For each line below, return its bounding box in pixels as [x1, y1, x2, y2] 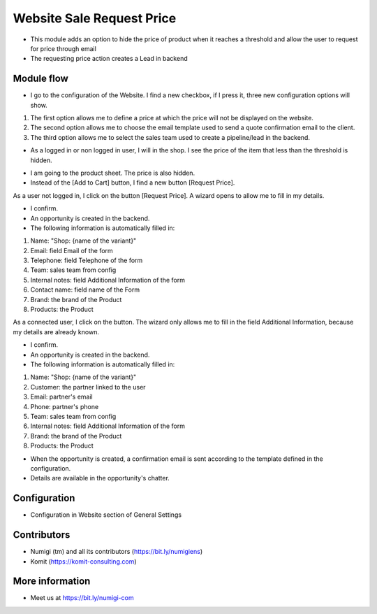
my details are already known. [13, 327, 99, 336]
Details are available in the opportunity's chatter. [30, 474, 170, 483]
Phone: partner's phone [30, 402, 99, 410]
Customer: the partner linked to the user [30, 383, 146, 391]
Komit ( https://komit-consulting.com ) [30, 557, 137, 566]
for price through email [30, 44, 97, 52]
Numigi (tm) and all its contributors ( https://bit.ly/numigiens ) [30, 548, 203, 556]
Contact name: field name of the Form [30, 285, 140, 294]
